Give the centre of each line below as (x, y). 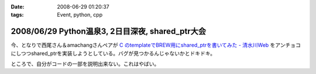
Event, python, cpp (80, 15)
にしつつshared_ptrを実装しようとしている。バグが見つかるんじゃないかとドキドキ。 (113, 53)
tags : (17, 15)
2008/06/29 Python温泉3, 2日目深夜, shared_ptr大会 (108, 32)
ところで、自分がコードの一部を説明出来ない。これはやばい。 (85, 64)
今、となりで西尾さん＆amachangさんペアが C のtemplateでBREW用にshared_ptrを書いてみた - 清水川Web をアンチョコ (156, 45)
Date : (18, 7)
